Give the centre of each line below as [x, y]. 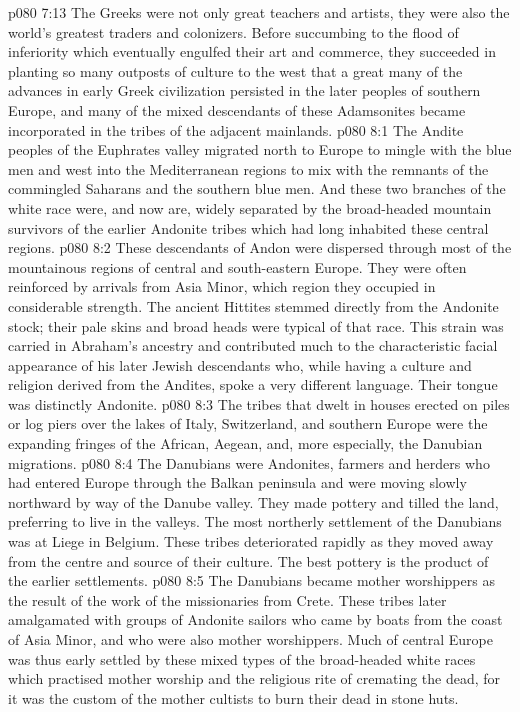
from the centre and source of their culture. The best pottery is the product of [248, 560]
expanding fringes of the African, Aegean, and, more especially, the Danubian [245, 443]
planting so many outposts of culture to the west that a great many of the [235, 70]
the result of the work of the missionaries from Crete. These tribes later [227, 599]
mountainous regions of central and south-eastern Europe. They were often [237, 266]
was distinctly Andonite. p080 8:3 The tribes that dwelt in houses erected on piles [259, 403]
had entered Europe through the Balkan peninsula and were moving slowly [237, 482]
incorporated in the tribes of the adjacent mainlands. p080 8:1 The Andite [236, 129]
